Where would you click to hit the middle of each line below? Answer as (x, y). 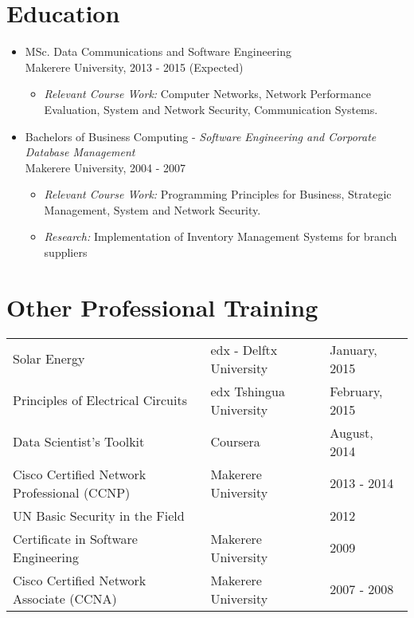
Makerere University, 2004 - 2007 (105, 167)
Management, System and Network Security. (152, 209)
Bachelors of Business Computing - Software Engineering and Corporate (201, 136)
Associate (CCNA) (65, 598)
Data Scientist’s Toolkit (79, 442)
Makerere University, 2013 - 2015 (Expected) (134, 67)
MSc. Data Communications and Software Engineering (158, 51)
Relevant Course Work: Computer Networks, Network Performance (207, 94)
